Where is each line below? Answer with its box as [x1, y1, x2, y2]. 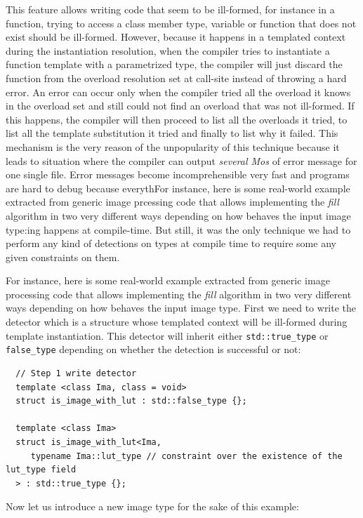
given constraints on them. [6, 249, 120, 264]
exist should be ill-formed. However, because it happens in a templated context [6, 29, 346, 44]
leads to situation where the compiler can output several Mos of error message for [6, 153, 357, 168]
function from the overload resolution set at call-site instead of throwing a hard [6, 70, 347, 85]
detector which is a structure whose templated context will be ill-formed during [6, 314, 348, 329]
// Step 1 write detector [15, 368, 137, 378]
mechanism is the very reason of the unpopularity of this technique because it [6, 139, 340, 154]
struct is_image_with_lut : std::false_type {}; [15, 396, 247, 406]
